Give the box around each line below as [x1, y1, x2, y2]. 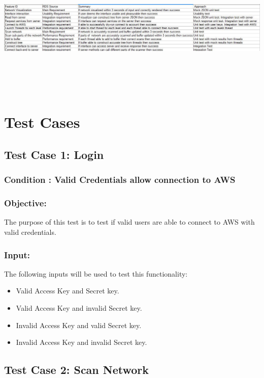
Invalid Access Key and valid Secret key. [16, 319, 142, 330]
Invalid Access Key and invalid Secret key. [16, 337, 147, 347]
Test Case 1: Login [4, 147, 104, 163]
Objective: [4, 197, 47, 209]
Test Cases [4, 112, 80, 132]
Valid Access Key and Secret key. [16, 285, 119, 296]
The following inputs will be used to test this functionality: [4, 268, 188, 279]
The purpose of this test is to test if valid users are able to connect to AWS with [4, 217, 255, 227]
